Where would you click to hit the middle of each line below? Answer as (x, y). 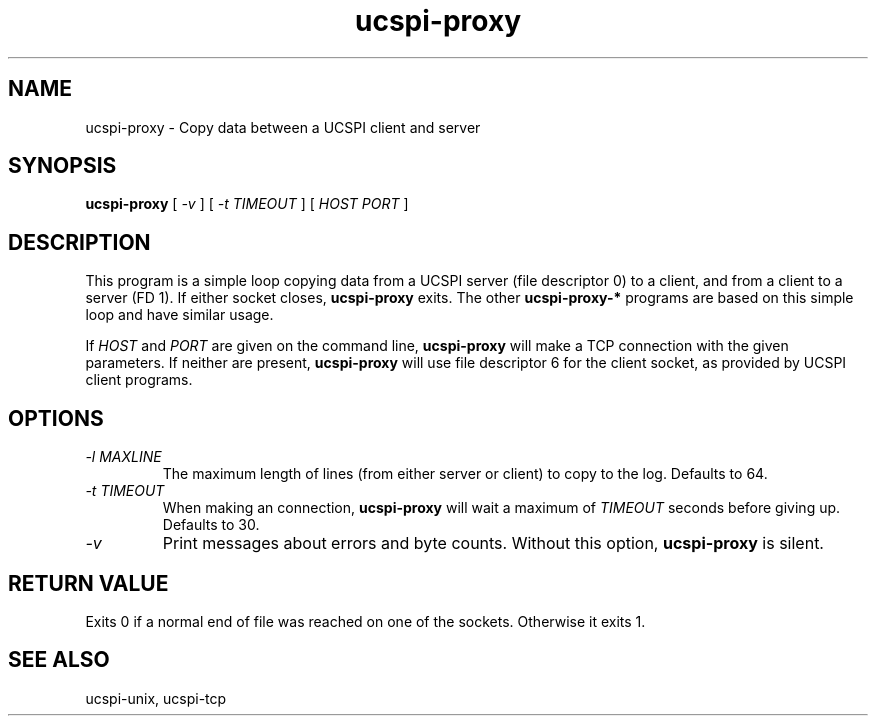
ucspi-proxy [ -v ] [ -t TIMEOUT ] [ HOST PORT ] (247, 204)
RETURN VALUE (88, 583)
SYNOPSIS (62, 166)
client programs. (139, 380)
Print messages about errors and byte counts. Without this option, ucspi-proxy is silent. (493, 543)
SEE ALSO (59, 660)
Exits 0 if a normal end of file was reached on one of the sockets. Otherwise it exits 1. (365, 621)
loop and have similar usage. (179, 315)
